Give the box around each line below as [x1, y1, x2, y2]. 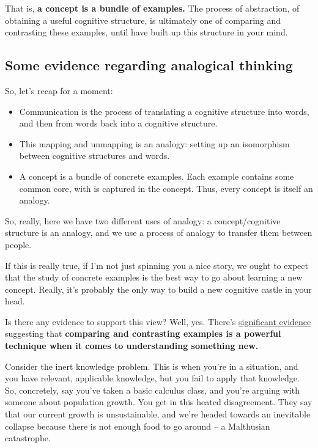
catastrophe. [5, 431, 51, 444]
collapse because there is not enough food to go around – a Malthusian [5, 419, 270, 432]
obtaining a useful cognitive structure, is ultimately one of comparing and [5, 13, 281, 26]
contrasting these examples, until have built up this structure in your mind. [5, 26, 288, 39]
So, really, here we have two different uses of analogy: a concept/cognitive [5, 214, 281, 227]
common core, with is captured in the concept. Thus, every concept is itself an [19, 182, 313, 194]
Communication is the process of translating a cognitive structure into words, [19, 105, 309, 117]
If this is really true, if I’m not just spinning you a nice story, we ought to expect [5, 259, 308, 271]
